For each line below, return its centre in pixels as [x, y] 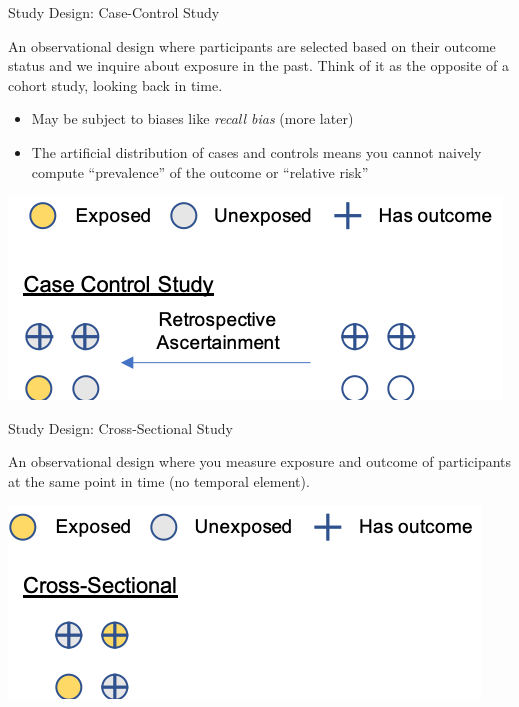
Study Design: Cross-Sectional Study [120, 427]
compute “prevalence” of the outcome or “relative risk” [200, 171]
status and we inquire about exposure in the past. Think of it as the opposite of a [259, 65]
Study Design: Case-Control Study [114, 12]
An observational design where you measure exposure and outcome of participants [260, 461]
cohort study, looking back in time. [115, 84]
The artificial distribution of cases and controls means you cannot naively [256, 151]
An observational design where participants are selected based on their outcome [252, 45]
